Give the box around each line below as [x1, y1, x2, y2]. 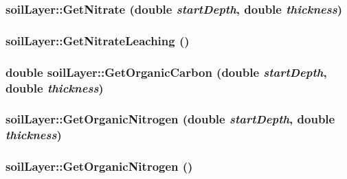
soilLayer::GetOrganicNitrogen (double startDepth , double [5, 110, 335, 128]
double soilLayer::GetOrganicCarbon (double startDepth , [5, 63, 327, 80]
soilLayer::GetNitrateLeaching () [5, 32, 190, 49]
